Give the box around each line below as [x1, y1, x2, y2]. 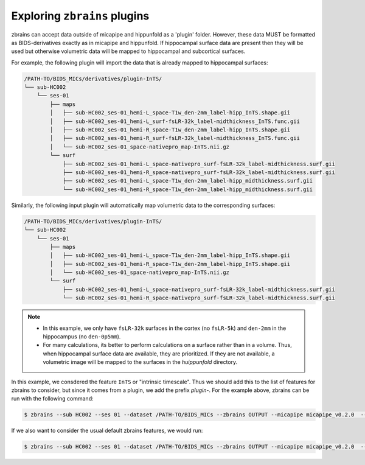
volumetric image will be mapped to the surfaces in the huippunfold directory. [43, 358, 238, 366]
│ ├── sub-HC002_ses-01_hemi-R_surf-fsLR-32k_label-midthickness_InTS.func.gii [49, 135, 301, 142]
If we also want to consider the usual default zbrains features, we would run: [11, 427, 203, 435]
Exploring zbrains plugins [11, 9, 150, 23]
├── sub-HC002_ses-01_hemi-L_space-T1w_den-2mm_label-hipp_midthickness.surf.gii [62, 177, 313, 184]
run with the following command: [11, 395, 94, 402]
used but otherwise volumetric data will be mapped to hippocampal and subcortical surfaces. [11, 47, 246, 55]
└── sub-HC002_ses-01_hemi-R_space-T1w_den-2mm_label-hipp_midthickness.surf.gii [62, 186, 313, 193]
